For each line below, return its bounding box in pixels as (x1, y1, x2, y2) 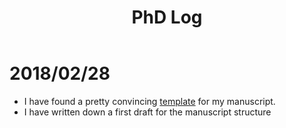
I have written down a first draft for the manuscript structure (23, 106, 272, 118)
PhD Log (131, 6, 203, 29)
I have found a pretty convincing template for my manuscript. (23, 95, 276, 107)
